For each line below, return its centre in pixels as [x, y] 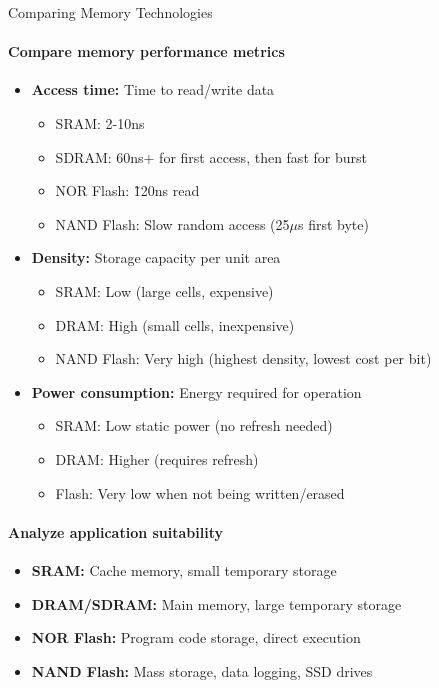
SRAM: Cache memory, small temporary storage [184, 569]
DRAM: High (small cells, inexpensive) [175, 324]
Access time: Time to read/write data [153, 89]
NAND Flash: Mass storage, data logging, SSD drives [202, 670]
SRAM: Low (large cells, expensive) [164, 290]
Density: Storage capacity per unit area [156, 257]
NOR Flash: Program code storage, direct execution [196, 637]
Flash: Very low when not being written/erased [200, 492]
